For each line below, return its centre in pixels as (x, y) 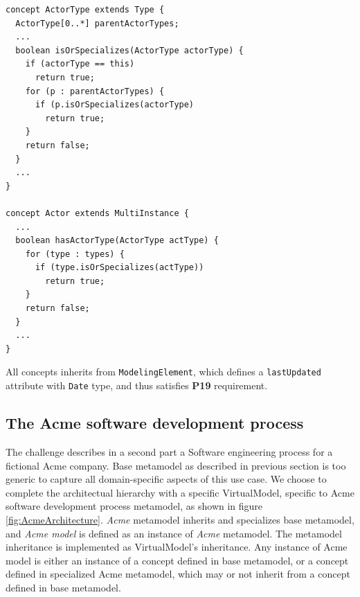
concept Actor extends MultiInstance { (97, 213)
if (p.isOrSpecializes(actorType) (115, 105)
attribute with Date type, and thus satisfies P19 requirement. (137, 385)
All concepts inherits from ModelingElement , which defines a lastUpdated (163, 372)
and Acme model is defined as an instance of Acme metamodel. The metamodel (174, 533)
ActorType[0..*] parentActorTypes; (97, 23)
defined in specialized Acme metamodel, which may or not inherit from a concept (178, 574)
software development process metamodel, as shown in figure (134, 506)
